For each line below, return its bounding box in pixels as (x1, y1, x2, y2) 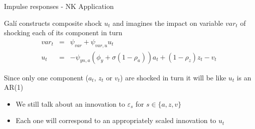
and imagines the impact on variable (112, 17, 223, 28)
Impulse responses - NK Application (4, 1, 114, 11)
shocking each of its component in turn (4, 27, 123, 38)
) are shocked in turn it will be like (120, 72, 226, 82)
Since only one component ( (4, 72, 88, 82)
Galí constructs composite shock (4, 17, 102, 28)
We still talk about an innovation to (15, 98, 126, 109)
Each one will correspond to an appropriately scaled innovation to (15, 115, 216, 126)
